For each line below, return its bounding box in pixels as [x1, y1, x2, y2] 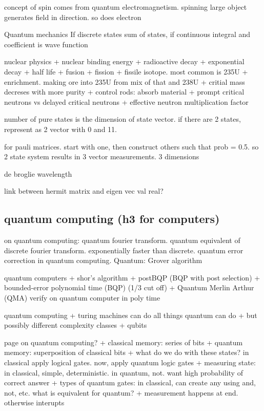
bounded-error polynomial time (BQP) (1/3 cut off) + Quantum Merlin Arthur [4, 282, 254, 293]
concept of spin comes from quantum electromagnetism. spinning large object [4, 2, 247, 12]
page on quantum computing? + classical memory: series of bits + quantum [4, 337, 243, 347]
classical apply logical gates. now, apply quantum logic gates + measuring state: [4, 357, 256, 368]
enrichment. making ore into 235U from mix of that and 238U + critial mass [4, 76, 245, 87]
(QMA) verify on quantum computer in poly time [4, 292, 160, 303]
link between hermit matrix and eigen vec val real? [4, 185, 164, 196]
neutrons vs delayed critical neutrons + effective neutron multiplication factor [4, 96, 249, 107]
